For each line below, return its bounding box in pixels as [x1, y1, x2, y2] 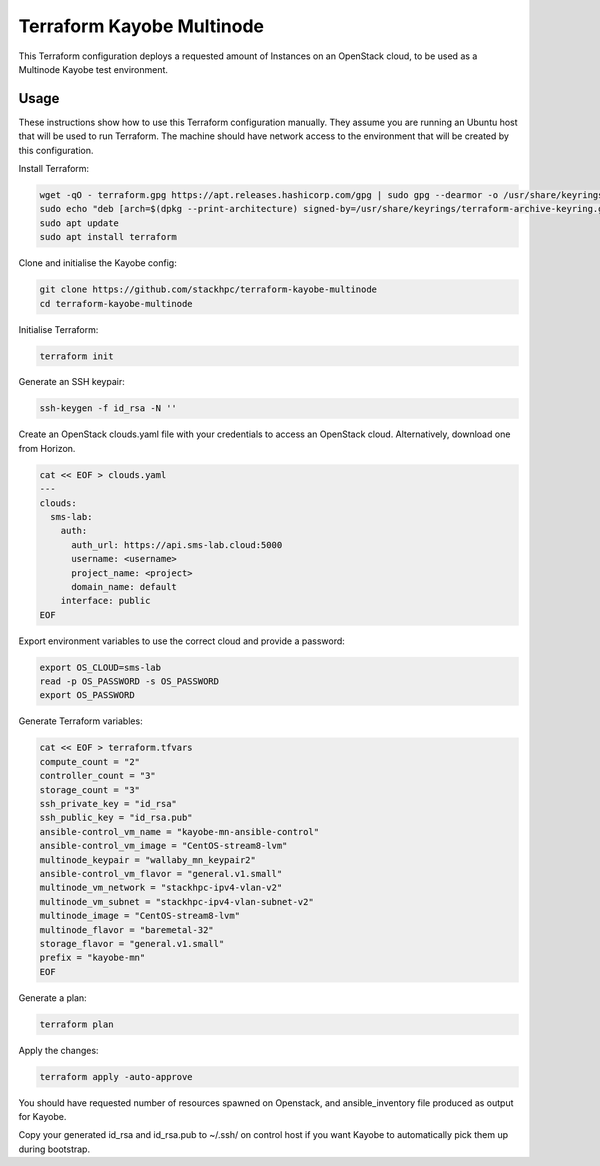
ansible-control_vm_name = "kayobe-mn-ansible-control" [39, 826, 320, 837]
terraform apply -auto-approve [39, 1071, 194, 1082]
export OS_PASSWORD [39, 690, 135, 701]
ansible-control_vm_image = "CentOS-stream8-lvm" [39, 840, 288, 852]
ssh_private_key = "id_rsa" [39, 798, 177, 810]
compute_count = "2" [39, 756, 140, 767]
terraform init [39, 350, 114, 362]
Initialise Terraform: [18, 323, 99, 335]
